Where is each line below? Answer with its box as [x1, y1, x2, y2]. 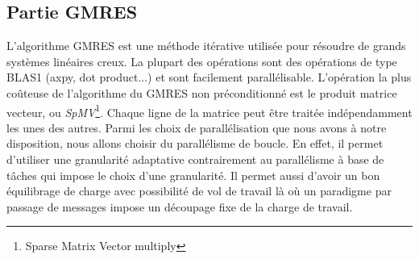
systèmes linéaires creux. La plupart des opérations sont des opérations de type [6, 52, 397, 69]
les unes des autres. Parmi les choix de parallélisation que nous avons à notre [6, 119, 387, 136]
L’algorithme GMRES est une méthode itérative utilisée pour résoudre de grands [6, 37, 406, 54]
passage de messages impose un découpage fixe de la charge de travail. [6, 198, 353, 215]
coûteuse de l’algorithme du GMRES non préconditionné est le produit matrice [6, 84, 397, 101]
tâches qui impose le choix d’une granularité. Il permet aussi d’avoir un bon [6, 166, 380, 183]
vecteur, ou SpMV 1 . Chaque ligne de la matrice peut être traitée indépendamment [6, 101, 413, 120]
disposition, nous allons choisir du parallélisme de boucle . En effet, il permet [6, 135, 384, 152]
